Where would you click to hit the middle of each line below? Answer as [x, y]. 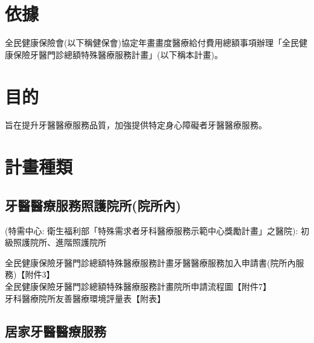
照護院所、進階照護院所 [59, 242]
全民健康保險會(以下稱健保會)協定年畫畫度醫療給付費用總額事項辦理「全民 [152, 43]
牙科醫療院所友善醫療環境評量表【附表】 [85, 298]
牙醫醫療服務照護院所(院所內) [93, 205]
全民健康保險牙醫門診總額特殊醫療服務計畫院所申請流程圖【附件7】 [138, 286]
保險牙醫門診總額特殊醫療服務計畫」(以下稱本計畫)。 [118, 54]
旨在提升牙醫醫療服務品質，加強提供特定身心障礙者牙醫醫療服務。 [136, 125]
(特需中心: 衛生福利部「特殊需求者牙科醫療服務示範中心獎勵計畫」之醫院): [152, 230]
